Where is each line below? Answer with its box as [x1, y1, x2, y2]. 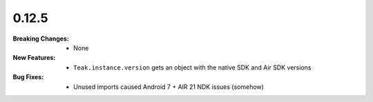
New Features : [12, 54, 56, 62]
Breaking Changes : [12, 34, 69, 43]
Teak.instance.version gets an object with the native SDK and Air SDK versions [73, 63, 312, 72]
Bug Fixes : [12, 73, 44, 81]
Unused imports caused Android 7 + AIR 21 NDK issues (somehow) [73, 83, 264, 91]
